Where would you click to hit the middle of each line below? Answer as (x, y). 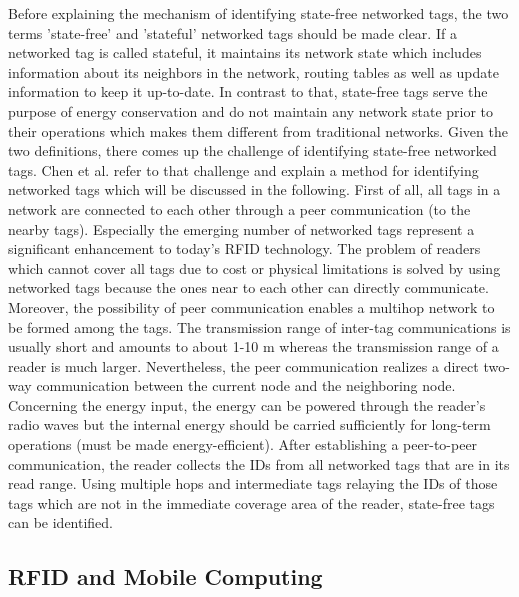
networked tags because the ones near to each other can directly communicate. (248, 287)
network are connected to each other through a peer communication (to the (239, 208)
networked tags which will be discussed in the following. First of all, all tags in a (254, 189)
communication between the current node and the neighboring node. (246, 385)
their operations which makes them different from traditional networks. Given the (258, 130)
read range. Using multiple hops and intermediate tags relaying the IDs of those (253, 483)
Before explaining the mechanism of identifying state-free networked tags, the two (258, 13)
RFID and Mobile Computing (165, 576)
